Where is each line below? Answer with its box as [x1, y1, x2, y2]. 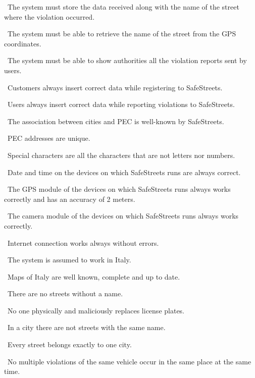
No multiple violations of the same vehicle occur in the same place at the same [7, 356, 251, 366]
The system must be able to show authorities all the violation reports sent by [7, 55, 247, 66]
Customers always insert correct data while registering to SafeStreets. [7, 82, 223, 92]
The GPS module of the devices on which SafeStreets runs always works [7, 184, 231, 194]
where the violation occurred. [4, 11, 95, 22]
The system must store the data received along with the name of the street [7, 2, 239, 12]
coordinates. [4, 38, 41, 48]
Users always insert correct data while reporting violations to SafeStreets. [7, 99, 235, 110]
